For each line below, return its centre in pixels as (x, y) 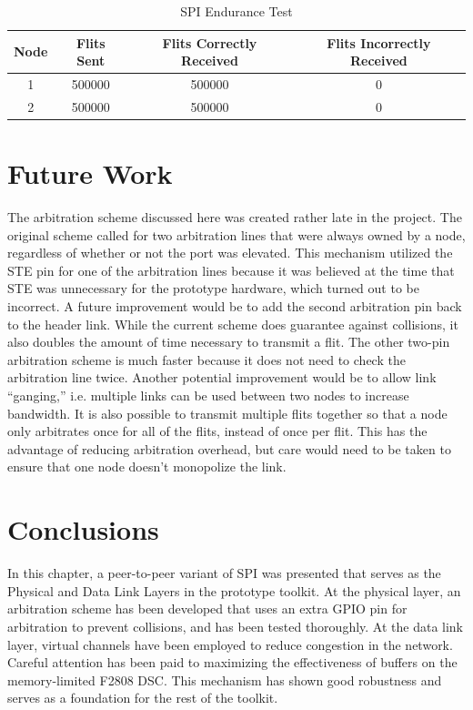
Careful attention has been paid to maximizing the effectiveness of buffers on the (232, 662)
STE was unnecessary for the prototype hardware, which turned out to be (213, 288)
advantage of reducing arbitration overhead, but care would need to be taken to (229, 448)
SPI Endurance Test (236, 11)
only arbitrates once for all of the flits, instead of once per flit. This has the (217, 431)
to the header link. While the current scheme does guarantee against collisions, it (233, 324)
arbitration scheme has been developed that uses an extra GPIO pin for (207, 609)
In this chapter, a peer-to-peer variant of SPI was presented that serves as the (224, 573)
